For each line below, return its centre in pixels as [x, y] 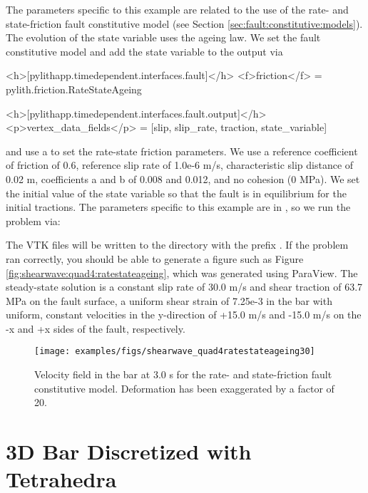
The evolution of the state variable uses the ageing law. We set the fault [163, 37]
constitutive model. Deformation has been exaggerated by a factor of [184, 388]
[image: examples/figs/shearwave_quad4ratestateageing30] [175, 352]
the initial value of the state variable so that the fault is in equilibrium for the [176, 193]
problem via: [33, 220]
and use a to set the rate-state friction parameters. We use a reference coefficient [182, 151]
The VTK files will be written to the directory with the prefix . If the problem [177, 245]
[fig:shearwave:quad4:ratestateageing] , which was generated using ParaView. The [182, 273]
